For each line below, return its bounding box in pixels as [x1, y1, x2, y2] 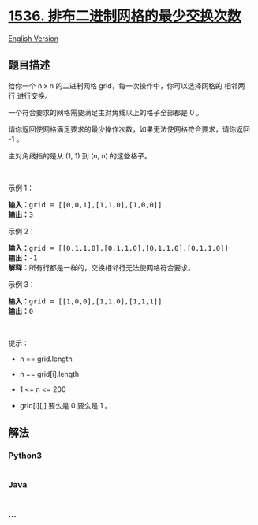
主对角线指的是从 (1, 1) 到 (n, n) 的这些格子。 [8, 151, 152, 160]
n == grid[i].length [19, 369, 80, 378]
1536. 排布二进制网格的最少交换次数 [8, 7, 242, 25]
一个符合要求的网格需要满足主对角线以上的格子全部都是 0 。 [8, 107, 204, 117]
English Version [8, 33, 59, 43]
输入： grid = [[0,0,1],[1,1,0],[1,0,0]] [8, 200, 163, 209]
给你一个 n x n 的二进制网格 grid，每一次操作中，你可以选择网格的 [8, 80, 222, 91]
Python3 [8, 450, 42, 461]
